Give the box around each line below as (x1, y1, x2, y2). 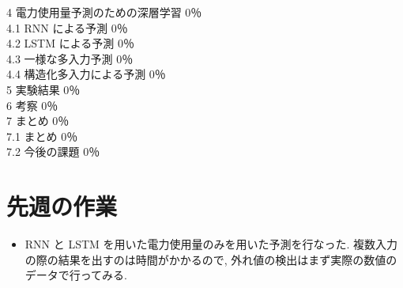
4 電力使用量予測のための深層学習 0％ (6, 4, 202, 20)
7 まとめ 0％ (6, 112, 70, 129)
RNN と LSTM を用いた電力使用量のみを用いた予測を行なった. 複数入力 (24, 236, 398, 252)
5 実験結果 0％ (6, 81, 81, 97)
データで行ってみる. (24, 267, 127, 283)
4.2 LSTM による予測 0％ (6, 35, 134, 51)
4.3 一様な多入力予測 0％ (6, 50, 134, 66)
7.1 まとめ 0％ (6, 127, 78, 144)
